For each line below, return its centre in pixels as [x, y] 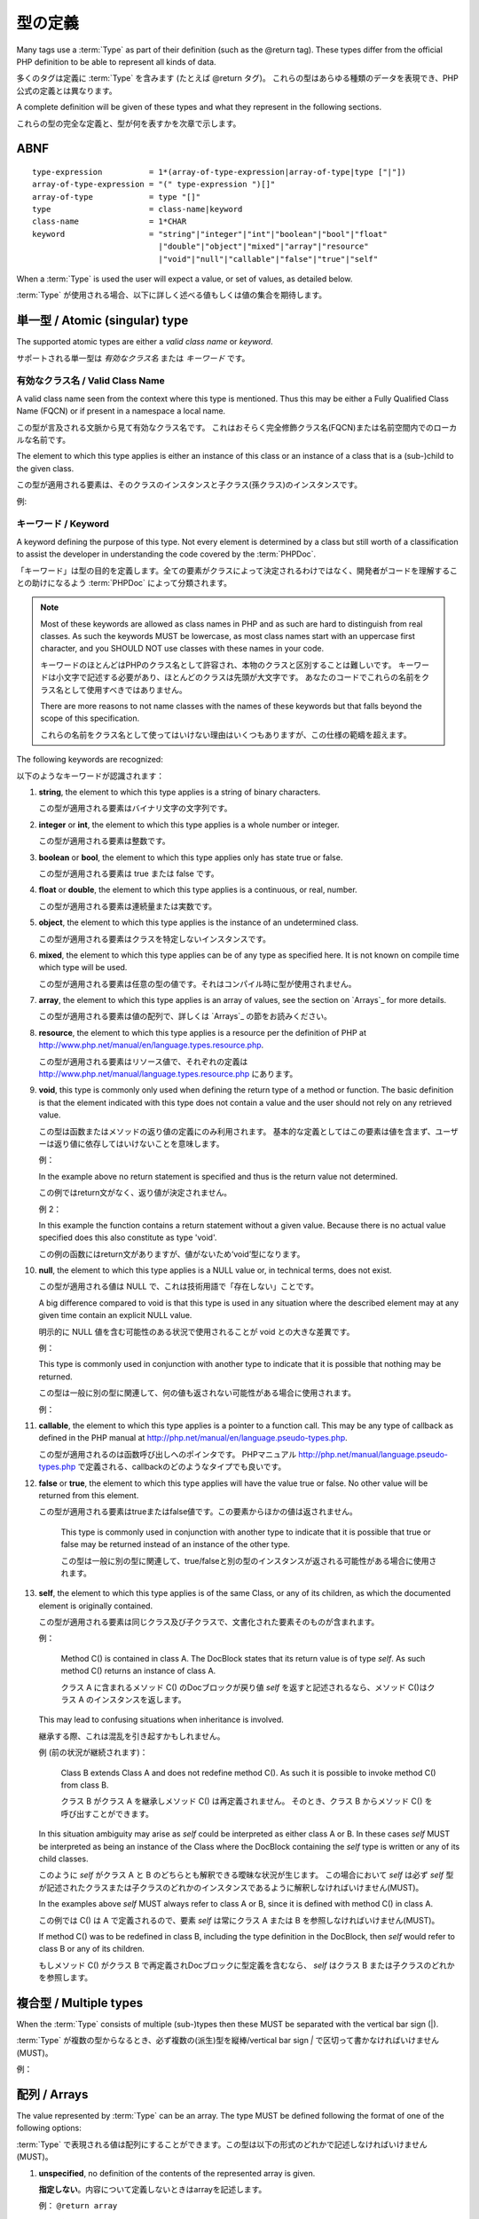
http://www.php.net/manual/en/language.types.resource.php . [151, 1045]
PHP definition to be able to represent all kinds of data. [116, 61]
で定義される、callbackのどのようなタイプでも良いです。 [182, 1467]
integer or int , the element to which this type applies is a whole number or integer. [189, 825]
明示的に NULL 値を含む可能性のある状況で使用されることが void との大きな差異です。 [196, 1331]
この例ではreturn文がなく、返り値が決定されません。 [135, 1193]
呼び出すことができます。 [107, 1813]
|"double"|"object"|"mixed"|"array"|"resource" [263, 247]
